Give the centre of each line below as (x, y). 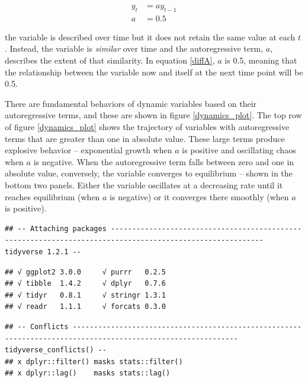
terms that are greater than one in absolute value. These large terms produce (145, 138)
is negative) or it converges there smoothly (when (199, 196)
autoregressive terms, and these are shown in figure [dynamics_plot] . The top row (153, 115)
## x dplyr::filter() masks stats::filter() (94, 362)
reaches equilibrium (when (52, 196)
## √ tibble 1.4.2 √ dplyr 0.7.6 (86, 284)
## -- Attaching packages (56, 228)
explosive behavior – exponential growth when (89, 150)
